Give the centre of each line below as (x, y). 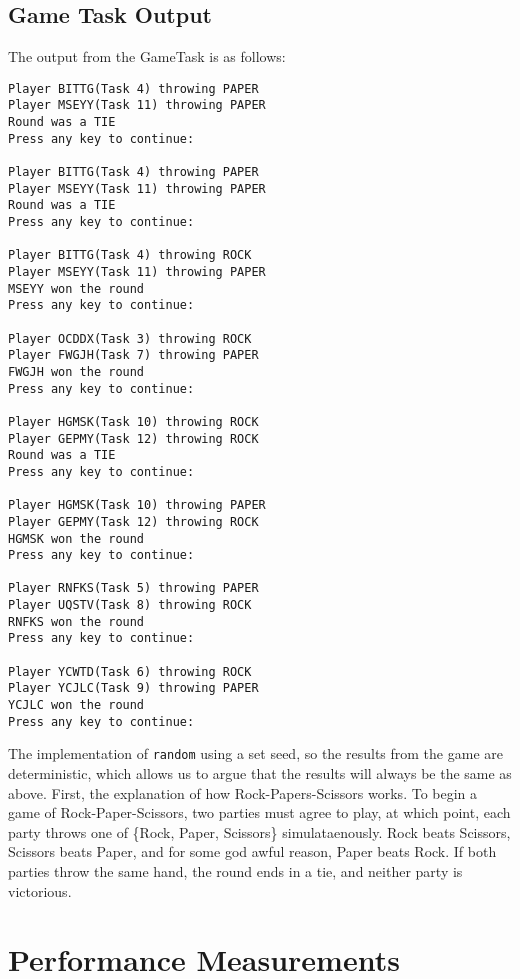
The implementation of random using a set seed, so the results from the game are (255, 753)
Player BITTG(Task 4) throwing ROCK (130, 255)
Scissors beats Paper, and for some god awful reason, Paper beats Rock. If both (252, 851)
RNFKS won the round (76, 621)
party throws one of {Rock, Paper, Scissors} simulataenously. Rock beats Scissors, (259, 831)
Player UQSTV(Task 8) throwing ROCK (130, 605)
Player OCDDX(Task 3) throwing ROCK (130, 338)
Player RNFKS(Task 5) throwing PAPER (133, 588)
